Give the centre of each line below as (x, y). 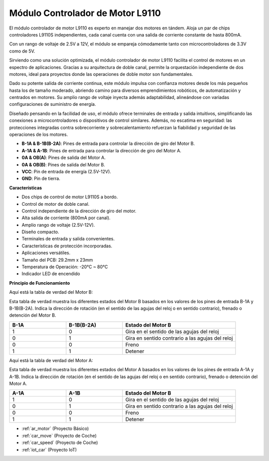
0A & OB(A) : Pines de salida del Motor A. (64, 158)
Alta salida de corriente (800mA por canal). (66, 218)
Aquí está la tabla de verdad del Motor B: (51, 292)
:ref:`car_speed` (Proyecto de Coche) (60, 443)
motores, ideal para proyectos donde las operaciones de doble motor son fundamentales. (101, 74)
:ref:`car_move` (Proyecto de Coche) (59, 436)
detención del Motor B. (33, 315)
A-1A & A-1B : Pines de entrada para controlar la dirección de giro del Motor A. (102, 150)
